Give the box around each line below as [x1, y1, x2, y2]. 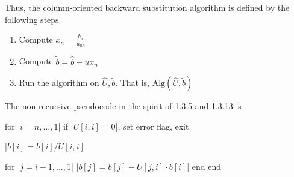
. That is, [115, 76, 149, 89]
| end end [187, 160, 222, 173]
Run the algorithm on [19, 76, 99, 89]
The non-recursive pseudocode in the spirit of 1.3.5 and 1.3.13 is [5, 100, 242, 112]
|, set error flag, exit [115, 119, 189, 132]
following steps [5, 13, 59, 25]
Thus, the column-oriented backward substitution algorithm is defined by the [5, 1, 290, 13]
